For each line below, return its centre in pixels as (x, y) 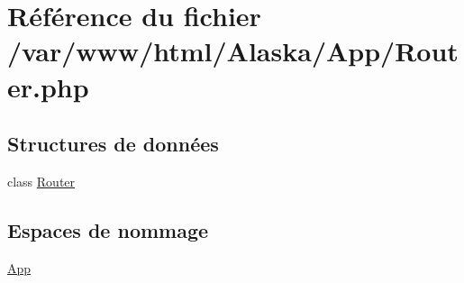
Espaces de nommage (108, 229)
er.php (48, 86)
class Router (41, 181)
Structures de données (113, 144)
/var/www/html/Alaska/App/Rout (233, 51)
